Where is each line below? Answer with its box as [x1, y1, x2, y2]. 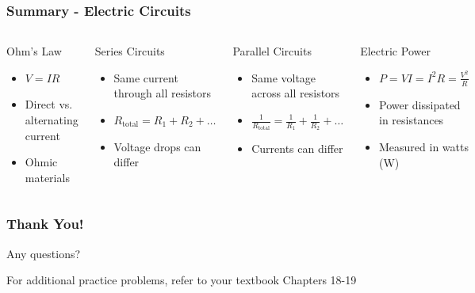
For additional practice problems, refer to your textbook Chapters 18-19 [6, 272, 357, 288]
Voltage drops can [113, 138, 201, 154]
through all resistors [113, 85, 212, 101]
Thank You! [6, 214, 84, 234]
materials [25, 169, 70, 185]
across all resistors [251, 85, 340, 101]
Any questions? [6, 245, 81, 261]
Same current [113, 69, 178, 86]
